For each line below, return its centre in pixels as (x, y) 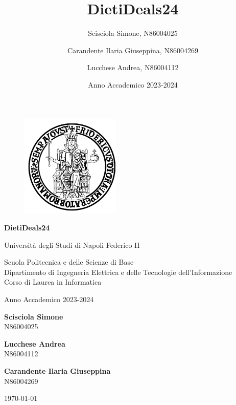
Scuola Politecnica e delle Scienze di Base (69, 262)
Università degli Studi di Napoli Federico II (72, 244)
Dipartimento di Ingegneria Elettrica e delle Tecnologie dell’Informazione (118, 272)
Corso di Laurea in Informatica (53, 282)
